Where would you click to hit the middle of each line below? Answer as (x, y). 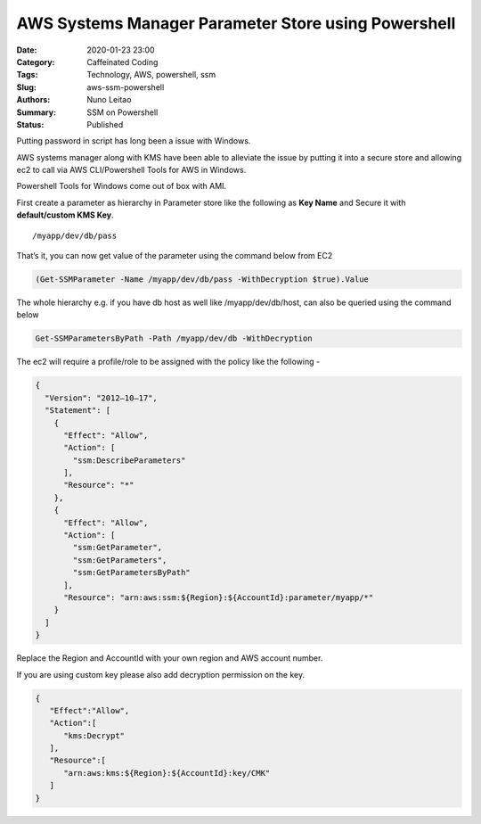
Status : (30, 124)
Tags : (27, 75)
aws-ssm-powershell (126, 87)
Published (105, 124)
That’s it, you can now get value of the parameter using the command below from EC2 (175, 256)
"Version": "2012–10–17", (101, 398)
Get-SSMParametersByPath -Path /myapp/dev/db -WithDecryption (174, 338)
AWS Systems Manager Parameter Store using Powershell (236, 23)
